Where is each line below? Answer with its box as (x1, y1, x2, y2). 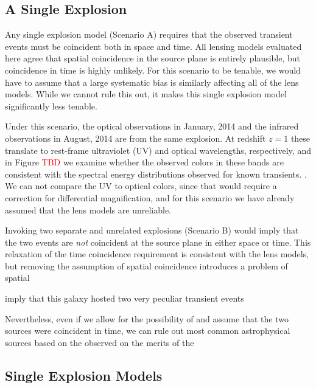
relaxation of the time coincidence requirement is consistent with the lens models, (5, 248, 309, 260)
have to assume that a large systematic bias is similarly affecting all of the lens (5, 75, 299, 88)
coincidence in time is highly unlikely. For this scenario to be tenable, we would (5, 63, 301, 76)
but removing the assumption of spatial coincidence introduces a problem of (5, 259, 288, 272)
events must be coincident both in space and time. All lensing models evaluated (5, 40, 302, 52)
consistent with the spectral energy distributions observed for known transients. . (5, 167, 307, 180)
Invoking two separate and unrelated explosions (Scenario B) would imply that (5, 224, 299, 237)
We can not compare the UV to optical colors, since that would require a (5, 179, 277, 192)
